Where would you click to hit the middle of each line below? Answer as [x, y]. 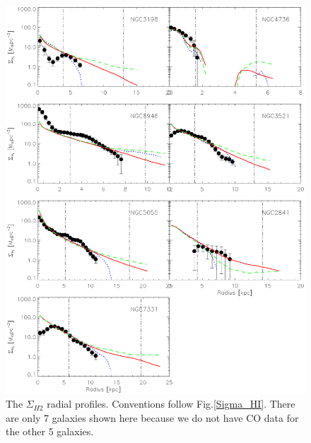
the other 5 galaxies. [50, 431]
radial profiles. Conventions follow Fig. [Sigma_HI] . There [171, 404]
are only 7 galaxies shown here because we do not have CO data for [152, 417]
